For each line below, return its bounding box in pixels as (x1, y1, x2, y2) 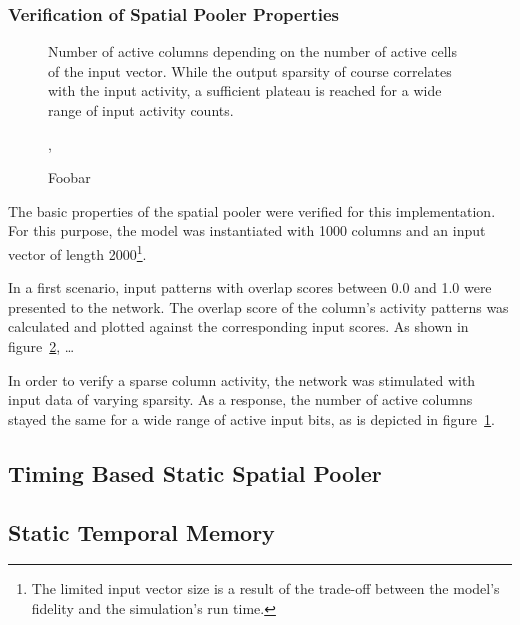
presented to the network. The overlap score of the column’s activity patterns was (8, 296, 509, 317)
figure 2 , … (8, 336, 75, 356)
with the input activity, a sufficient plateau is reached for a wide (48, 80, 442, 101)
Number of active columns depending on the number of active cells (48, 41, 457, 62)
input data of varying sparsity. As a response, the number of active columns (8, 389, 473, 410)
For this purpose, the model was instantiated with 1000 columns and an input (8, 220, 486, 241)
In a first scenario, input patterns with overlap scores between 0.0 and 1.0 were (8, 277, 492, 298)
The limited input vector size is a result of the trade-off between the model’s (31, 578, 500, 599)
